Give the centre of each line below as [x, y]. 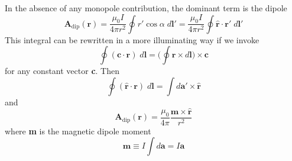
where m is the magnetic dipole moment [78, 131]
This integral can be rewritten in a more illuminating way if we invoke [132, 39]
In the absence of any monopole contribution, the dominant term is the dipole [146, 8]
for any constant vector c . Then [62, 71]
